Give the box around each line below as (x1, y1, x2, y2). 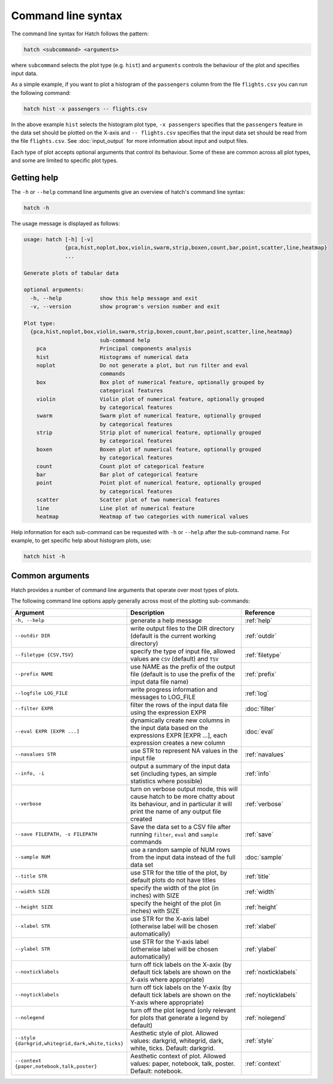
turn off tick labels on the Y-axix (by (130, 983, 232, 992)
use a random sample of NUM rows (130, 845, 230, 854)
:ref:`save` (245, 830, 274, 839)
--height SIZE (14, 904, 53, 911)
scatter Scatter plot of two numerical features (36, 496, 220, 504)
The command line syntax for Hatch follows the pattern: (11, 30, 149, 37)
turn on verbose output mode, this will (130, 784, 238, 793)
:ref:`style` (245, 1036, 274, 1044)
